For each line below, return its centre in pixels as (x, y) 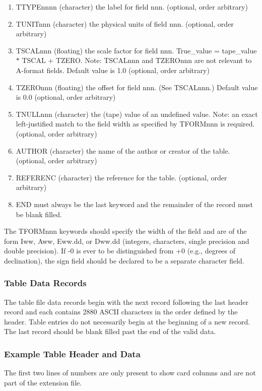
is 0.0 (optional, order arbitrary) (66, 97)
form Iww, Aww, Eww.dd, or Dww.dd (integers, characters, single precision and (127, 241)
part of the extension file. (43, 382)
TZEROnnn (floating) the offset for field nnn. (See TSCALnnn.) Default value (137, 87)
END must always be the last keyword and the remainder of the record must (135, 204)
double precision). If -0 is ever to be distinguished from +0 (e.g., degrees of (120, 251)
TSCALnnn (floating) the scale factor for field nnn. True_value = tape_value (136, 50)
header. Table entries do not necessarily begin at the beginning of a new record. (127, 321)
